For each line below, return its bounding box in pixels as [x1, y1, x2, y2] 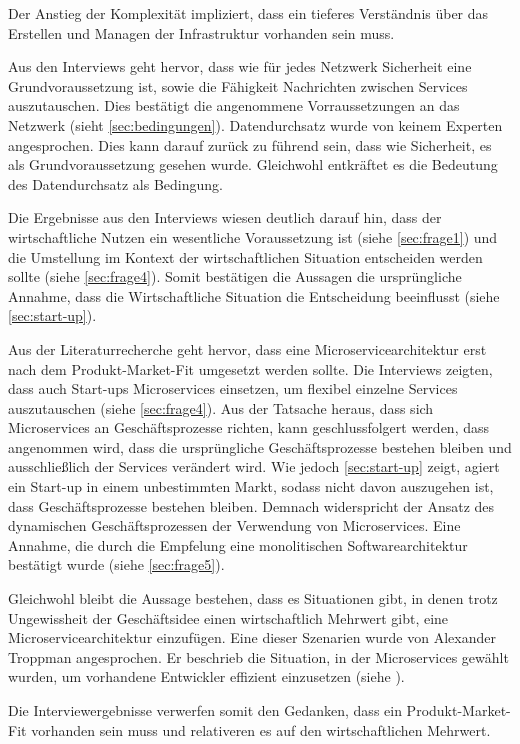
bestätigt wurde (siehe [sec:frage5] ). [8, 554, 225, 575]
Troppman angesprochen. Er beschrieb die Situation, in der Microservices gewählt [8, 646, 509, 667]
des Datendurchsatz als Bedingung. [8, 173, 223, 194]
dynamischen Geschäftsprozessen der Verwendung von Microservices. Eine [8, 515, 461, 536]
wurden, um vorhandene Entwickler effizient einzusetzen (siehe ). [8, 666, 405, 687]
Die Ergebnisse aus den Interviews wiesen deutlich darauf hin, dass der [8, 207, 442, 228]
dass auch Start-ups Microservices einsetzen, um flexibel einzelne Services [8, 378, 458, 399]
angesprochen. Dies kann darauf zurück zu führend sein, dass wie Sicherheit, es [8, 134, 492, 155]
